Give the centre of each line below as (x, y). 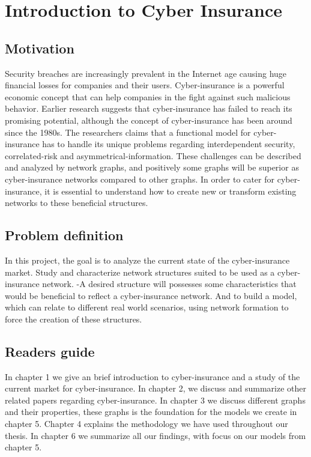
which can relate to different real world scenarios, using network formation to (147, 307)
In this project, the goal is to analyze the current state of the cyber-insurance (147, 260)
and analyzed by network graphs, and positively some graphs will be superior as (152, 167)
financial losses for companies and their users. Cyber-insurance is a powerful (145, 85)
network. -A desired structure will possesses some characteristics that (169, 284)
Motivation (40, 48)
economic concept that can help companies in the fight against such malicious (148, 96)
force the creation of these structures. (74, 319)
